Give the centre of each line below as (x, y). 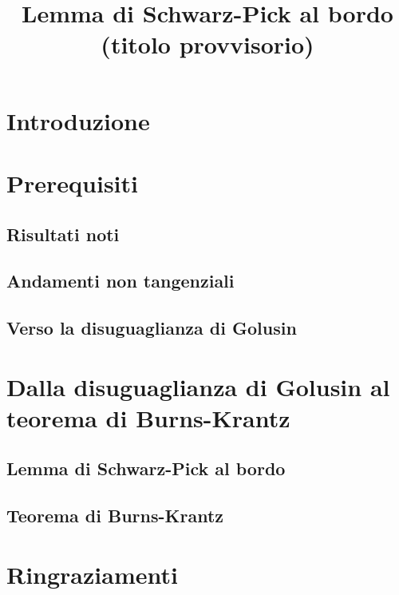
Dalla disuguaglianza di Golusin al (198, 386)
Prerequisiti (72, 182)
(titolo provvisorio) (207, 44)
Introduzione (78, 120)
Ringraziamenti (92, 574)
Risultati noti (63, 234)
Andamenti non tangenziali (120, 281)
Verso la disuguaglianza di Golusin (152, 328)
